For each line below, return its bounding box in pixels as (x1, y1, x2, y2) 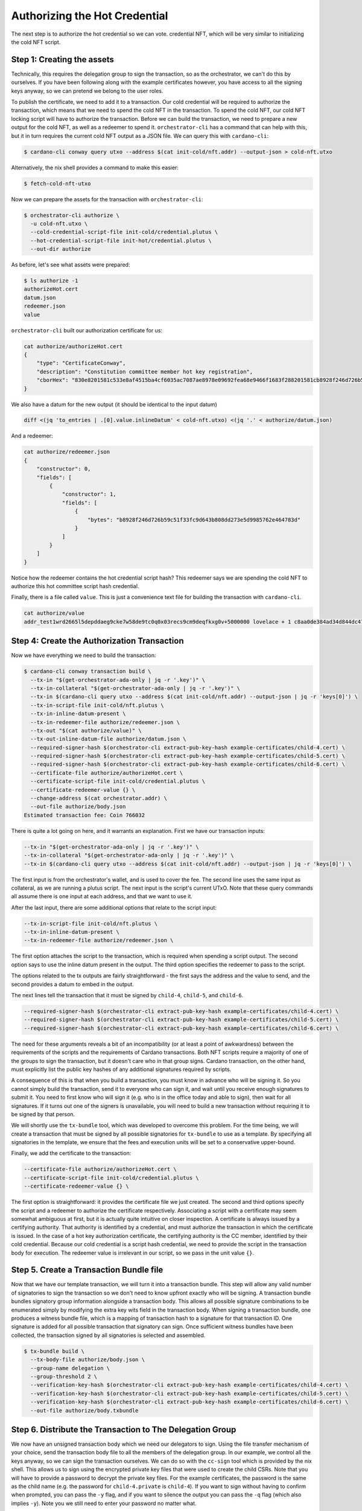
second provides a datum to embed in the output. (11, 980, 134, 988)
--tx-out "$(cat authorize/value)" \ (30, 727, 142, 734)
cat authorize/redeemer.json (24, 448, 110, 456)
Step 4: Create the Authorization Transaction (11, 636, 184, 646)
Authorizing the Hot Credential (11, 9, 168, 22)
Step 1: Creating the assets (11, 54, 114, 65)
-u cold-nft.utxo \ (30, 220, 88, 227)
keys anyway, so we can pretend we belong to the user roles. (11, 87, 164, 94)
